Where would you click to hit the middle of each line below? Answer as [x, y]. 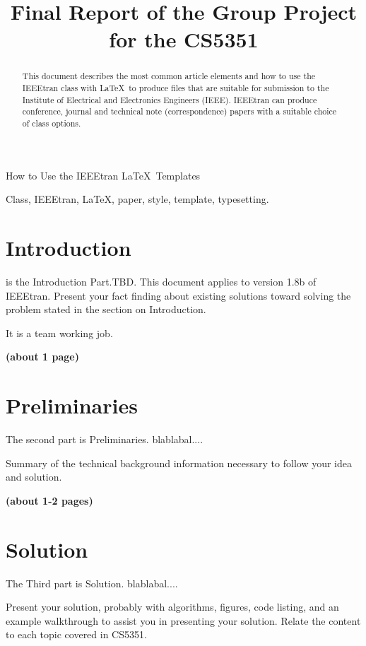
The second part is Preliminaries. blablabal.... [105, 439]
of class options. [52, 123]
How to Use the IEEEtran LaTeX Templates [103, 175]
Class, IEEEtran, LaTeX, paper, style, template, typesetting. [137, 199]
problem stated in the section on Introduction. [106, 309]
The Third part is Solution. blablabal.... [92, 583]
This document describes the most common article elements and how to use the [169, 76]
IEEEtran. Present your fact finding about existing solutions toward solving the [178, 295]
